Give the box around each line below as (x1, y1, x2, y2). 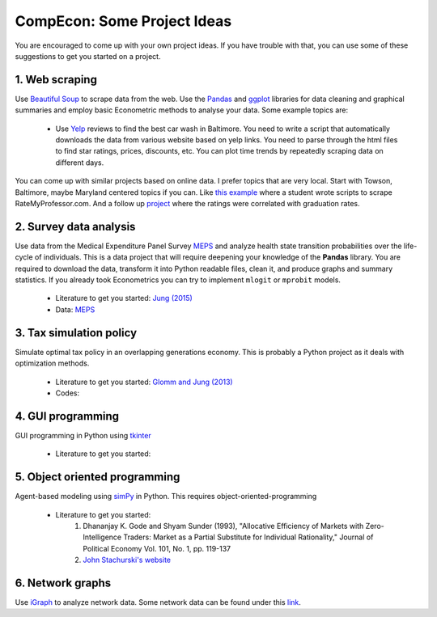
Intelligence (83, 532, 121, 542)
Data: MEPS (55, 304, 95, 315)
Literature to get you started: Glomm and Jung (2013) (55, 377, 234, 387)
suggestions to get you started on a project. (15, 51, 161, 61)
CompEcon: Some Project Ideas (15, 12, 232, 30)
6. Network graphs (15, 576, 112, 590)
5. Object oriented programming (15, 470, 180, 484)
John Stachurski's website (83, 555, 172, 565)
